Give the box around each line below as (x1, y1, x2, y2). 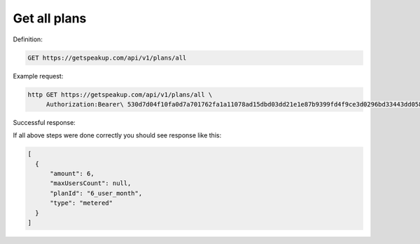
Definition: (13, 35, 43, 43)
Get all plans (13, 11, 87, 26)
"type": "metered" (50, 199, 113, 207)
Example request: (13, 72, 64, 80)
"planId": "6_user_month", (50, 189, 143, 197)
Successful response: (13, 118, 76, 126)
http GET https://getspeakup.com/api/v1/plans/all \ (27, 90, 213, 98)
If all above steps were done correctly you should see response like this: (13, 131, 222, 140)
